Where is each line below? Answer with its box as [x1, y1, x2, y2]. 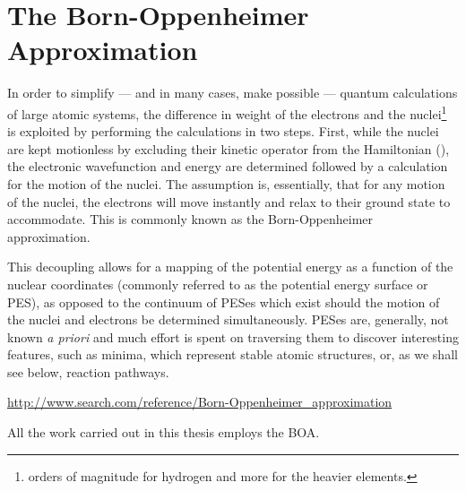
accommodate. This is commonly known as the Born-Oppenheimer [7, 210, 374, 228]
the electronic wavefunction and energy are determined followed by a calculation [7, 157, 448, 176]
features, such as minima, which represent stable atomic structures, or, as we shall [7, 345, 458, 364]
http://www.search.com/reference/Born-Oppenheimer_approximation [7, 392, 393, 411]
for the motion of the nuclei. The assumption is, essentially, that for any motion [7, 174, 445, 193]
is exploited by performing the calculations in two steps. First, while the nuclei [7, 122, 439, 141]
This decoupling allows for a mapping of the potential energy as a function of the [7, 257, 453, 276]
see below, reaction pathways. [7, 362, 169, 381]
